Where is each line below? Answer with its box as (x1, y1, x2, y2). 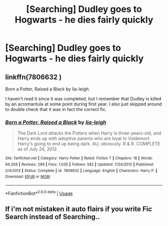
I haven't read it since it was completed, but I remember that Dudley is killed (5, 96, 161, 101)
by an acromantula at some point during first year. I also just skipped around (5, 101, 162, 107)
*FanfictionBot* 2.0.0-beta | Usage (5, 189, 73, 196)
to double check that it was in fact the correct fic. (5, 106, 107, 112)
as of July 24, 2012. (17, 146, 58, 152)
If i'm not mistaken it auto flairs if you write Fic (5, 204, 152, 213)
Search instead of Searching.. (5, 212, 100, 221)
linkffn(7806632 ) (5, 72, 62, 81)
